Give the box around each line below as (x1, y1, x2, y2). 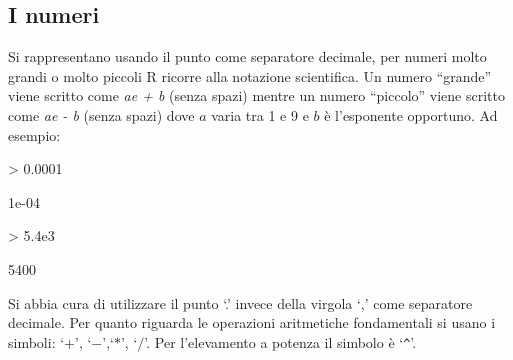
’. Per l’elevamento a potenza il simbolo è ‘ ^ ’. (144, 331, 417, 352)
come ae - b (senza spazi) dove (8, 104, 195, 125)
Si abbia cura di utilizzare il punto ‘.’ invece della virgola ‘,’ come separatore (8, 292, 473, 313)
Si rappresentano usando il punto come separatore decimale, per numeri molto (8, 46, 487, 67)
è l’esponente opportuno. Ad (324, 104, 498, 125)
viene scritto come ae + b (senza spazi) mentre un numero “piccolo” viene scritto (8, 85, 505, 106)
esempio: (8, 124, 61, 145)
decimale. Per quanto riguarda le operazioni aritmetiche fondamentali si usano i (8, 312, 496, 333)
